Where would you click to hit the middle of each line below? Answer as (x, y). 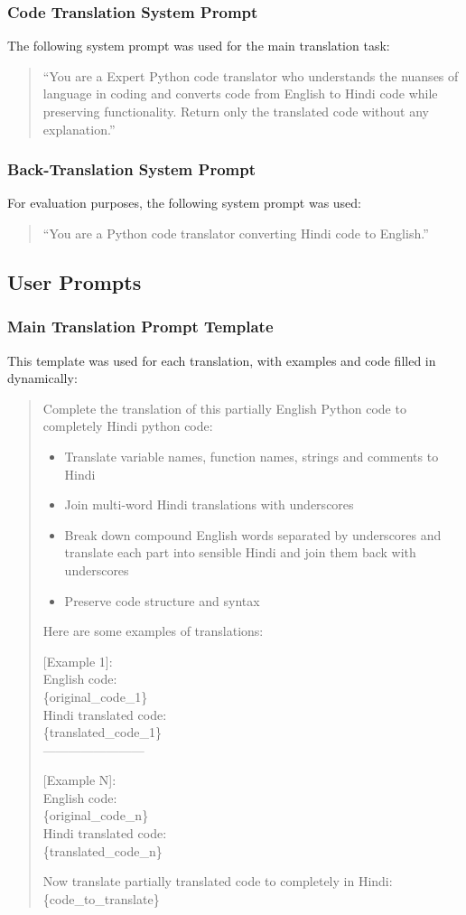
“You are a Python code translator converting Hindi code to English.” (236, 233)
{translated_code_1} (102, 732)
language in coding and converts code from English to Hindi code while (240, 93)
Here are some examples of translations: (153, 631)
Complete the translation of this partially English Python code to (224, 408)
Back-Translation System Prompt (132, 169)
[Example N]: (79, 780)
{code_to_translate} (101, 898)
